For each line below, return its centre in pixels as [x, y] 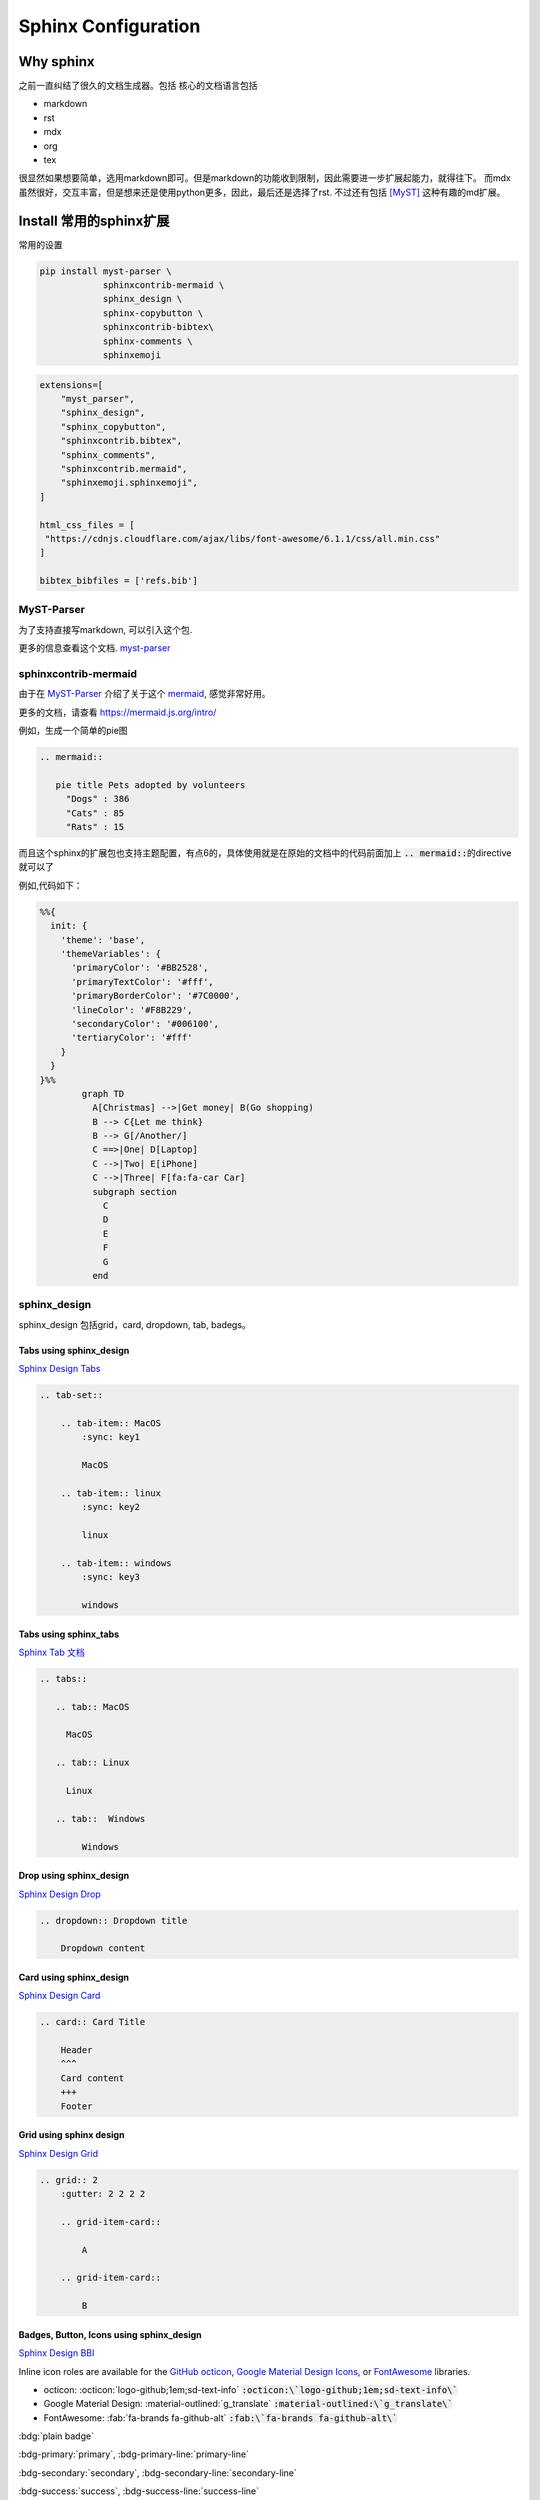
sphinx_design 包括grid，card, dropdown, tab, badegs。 [135, 1324]
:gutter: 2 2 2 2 [103, 2194]
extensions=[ [71, 384]
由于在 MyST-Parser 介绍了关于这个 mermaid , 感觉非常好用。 [144, 694]
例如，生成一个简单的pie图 [73, 731]
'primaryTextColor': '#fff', [142, 981]
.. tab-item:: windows [116, 1563]
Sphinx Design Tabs [59, 1369]
